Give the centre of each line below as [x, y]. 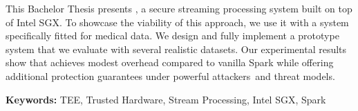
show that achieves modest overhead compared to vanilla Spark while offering [170, 62]
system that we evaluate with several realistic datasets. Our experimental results [176, 49]
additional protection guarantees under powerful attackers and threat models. [170, 75]
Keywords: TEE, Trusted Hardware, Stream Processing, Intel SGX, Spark [166, 99]
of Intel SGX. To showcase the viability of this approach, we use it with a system [177, 22]
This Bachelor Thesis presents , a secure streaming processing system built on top [179, 8]
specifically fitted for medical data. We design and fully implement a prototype [172, 36]
